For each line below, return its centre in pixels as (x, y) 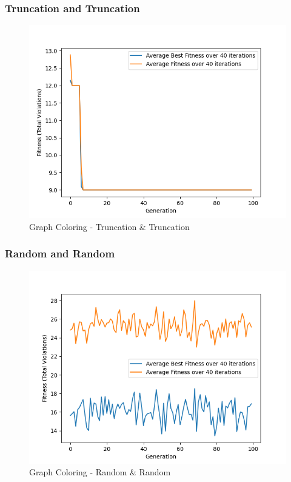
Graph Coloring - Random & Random (100, 472)
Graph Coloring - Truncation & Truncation (109, 226)
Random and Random (60, 253)
